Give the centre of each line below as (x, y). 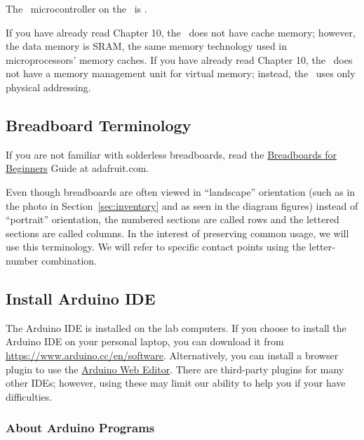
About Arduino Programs (80, 428)
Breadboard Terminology (99, 125)
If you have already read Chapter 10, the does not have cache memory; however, (181, 32)
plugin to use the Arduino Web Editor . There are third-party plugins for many (175, 369)
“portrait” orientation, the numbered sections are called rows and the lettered (173, 219)
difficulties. (29, 396)
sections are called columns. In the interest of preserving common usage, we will (177, 233)
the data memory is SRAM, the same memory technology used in (147, 46)
